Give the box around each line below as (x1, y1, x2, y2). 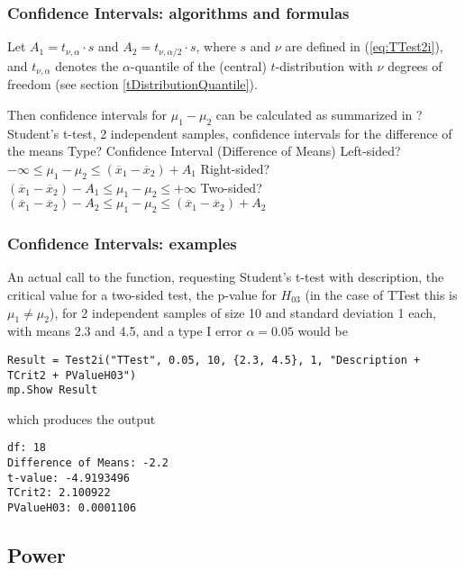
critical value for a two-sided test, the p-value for (7, 285, 277, 303)
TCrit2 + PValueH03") (7, 368, 137, 382)
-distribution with (275, 56, 373, 75)
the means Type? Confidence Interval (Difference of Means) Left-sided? (7, 141, 401, 160)
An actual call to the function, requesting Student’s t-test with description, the (7, 267, 444, 286)
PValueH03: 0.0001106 (7, 502, 137, 515)
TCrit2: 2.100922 (7, 486, 111, 500)
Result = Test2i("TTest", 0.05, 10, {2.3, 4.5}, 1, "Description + (7, 353, 421, 366)
